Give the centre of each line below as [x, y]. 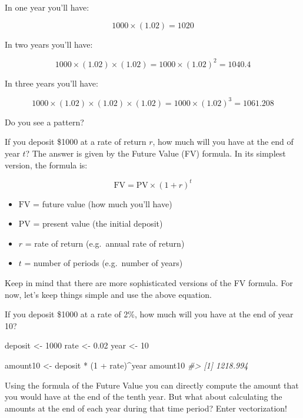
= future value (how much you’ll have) [103, 203]
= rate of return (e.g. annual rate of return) [105, 243]
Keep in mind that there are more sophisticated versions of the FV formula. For [149, 283]
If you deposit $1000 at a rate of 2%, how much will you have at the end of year [149, 314]
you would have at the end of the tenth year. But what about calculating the [144, 397]
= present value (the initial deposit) [98, 223]
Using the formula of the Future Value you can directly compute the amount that [152, 385]
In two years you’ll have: [49, 44]
